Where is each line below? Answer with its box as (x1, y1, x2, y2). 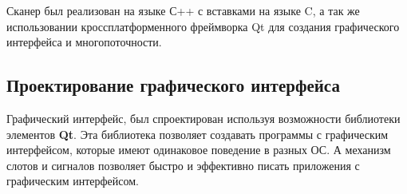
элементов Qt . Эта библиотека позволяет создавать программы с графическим (6, 125, 389, 142)
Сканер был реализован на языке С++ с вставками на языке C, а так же (6, 2, 360, 18)
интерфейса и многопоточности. (6, 34, 162, 50)
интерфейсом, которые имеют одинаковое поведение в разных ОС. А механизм (6, 141, 391, 158)
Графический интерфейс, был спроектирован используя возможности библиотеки (6, 109, 401, 126)
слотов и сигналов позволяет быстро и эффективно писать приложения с (6, 156, 360, 173)
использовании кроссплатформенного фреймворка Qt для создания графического (6, 18, 400, 34)
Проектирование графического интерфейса (6, 73, 340, 97)
